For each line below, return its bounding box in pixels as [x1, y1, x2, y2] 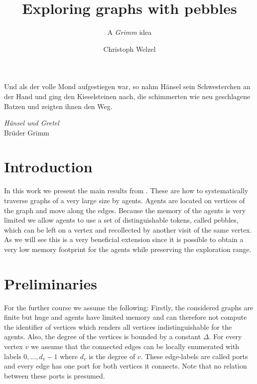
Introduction [4, 156, 93, 177]
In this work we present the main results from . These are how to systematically [4, 185, 249, 196]
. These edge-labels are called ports [140, 351, 248, 361]
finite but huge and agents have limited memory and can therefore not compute [4, 312, 247, 322]
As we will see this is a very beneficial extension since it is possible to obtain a [4, 234, 244, 245]
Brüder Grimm [4, 127, 50, 137]
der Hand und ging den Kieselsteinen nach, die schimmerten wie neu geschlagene [4, 91, 251, 101]
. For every [209, 331, 242, 342]
